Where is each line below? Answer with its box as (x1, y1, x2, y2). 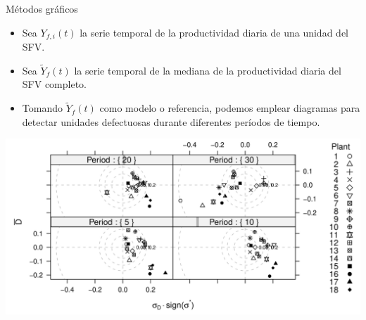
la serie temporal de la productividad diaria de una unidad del (80, 25, 348, 39)
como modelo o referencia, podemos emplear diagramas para (99, 101, 360, 115)
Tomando (22, 101, 63, 115)
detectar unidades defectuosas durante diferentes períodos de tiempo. (22, 114, 320, 129)
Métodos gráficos (6, 1, 78, 15)
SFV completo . (22, 77, 87, 91)
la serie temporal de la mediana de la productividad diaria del (74, 63, 341, 77)
